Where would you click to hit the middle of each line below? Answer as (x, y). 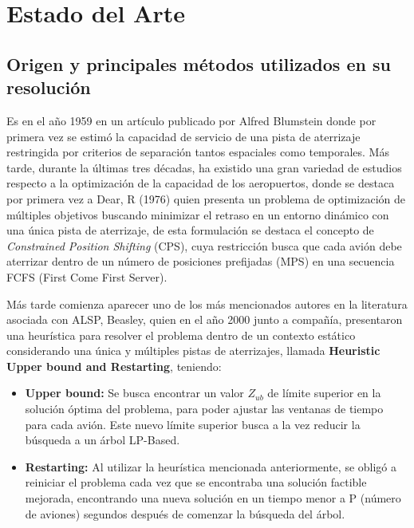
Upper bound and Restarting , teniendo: (114, 366)
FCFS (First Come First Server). (87, 276)
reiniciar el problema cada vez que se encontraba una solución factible (196, 482)
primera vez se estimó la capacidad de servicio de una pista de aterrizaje (183, 136)
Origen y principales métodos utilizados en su (199, 63)
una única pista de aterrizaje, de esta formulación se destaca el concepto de (190, 230)
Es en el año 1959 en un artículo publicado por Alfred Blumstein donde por (191, 120)
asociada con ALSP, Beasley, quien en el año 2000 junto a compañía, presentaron (205, 319)
